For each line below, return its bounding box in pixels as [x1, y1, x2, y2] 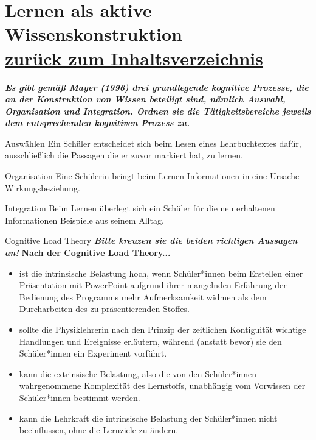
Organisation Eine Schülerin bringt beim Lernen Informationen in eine [5, 169, 267, 182]
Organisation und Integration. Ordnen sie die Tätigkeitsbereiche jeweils [5, 104, 311, 117]
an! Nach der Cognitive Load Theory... [5, 246, 171, 259]
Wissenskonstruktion [5, 21, 182, 46]
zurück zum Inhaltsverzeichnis [5, 45, 264, 70]
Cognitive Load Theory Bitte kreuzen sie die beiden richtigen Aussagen [5, 234, 298, 247]
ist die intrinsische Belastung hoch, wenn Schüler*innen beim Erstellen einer [19, 266, 303, 279]
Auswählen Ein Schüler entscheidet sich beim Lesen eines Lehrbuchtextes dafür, [5, 137, 301, 149]
